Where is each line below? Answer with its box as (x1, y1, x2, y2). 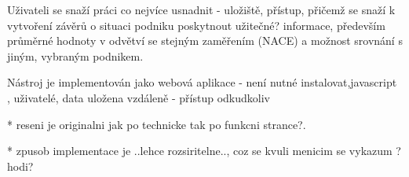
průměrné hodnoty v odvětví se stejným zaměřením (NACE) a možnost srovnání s (7, 32, 403, 49)
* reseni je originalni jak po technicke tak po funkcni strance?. (7, 116, 306, 132)
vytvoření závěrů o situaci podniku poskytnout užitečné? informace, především (7, 17, 385, 33)
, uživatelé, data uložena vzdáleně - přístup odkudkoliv (7, 89, 270, 105)
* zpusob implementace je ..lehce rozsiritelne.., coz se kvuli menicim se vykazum (7, 142, 393, 159)
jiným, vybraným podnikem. (7, 47, 144, 64)
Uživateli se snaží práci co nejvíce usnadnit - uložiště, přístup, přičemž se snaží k (7, 2, 396, 17)
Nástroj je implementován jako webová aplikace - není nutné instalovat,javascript (7, 74, 397, 90)
